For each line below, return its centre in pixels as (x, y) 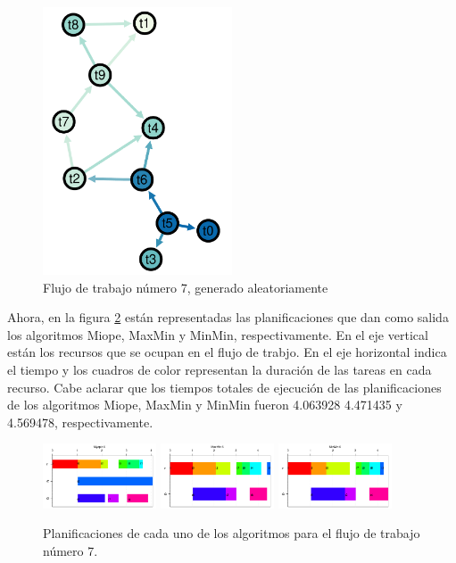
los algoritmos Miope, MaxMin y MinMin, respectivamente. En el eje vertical (218, 334)
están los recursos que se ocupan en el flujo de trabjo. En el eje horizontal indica (227, 352)
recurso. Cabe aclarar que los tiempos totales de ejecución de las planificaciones (224, 387)
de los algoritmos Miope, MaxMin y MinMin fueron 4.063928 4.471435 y (205, 405)
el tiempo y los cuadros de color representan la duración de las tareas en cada (220, 369)
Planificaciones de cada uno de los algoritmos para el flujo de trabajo (232, 533)
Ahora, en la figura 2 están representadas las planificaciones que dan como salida (228, 317)
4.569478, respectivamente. (80, 422)
